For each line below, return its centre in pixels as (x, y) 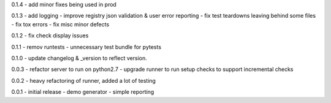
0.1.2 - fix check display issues (50, 36)
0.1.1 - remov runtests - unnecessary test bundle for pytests (86, 47)
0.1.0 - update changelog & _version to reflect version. (79, 58)
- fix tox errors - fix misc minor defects (60, 24)
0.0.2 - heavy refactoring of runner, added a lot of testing (84, 80)
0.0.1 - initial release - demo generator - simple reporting (83, 92)
